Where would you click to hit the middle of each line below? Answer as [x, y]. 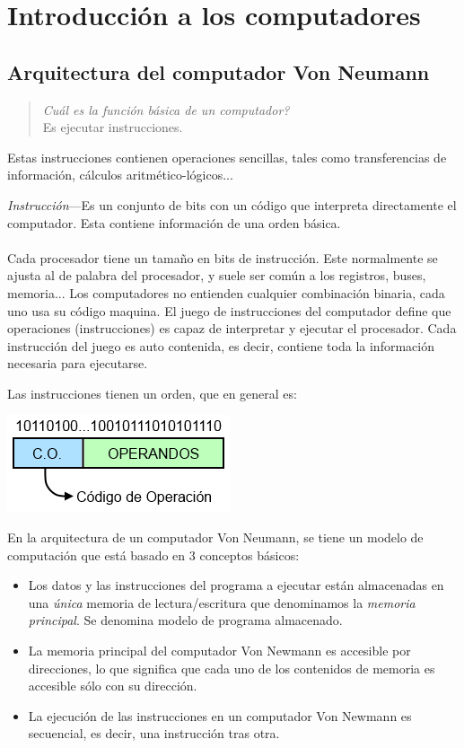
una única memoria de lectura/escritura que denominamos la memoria [222, 602]
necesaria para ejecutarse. [78, 363]
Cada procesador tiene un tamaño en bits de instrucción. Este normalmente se [223, 257]
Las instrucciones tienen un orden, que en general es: [152, 393]
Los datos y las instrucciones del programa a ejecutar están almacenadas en [236, 585]
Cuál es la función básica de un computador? [166, 109]
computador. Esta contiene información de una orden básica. [174, 222]
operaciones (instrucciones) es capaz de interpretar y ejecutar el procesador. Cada [232, 328]
